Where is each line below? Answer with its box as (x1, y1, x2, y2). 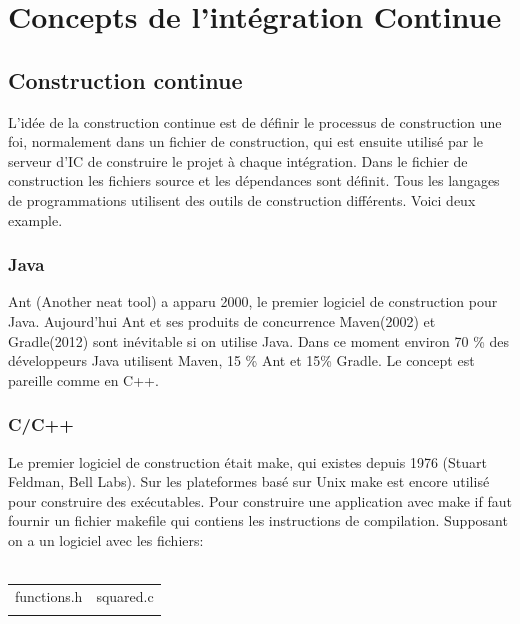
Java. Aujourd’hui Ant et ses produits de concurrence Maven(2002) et (8, 310, 436, 331)
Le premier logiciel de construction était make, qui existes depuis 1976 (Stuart (8, 451, 487, 472)
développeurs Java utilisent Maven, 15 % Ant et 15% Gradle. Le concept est (8, 350, 475, 371)
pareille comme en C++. (8, 369, 159, 390)
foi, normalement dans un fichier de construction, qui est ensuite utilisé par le (8, 131, 483, 152)
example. (8, 209, 63, 230)
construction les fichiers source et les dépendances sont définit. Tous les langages (8, 170, 500, 191)
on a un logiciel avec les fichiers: (8, 529, 204, 550)
